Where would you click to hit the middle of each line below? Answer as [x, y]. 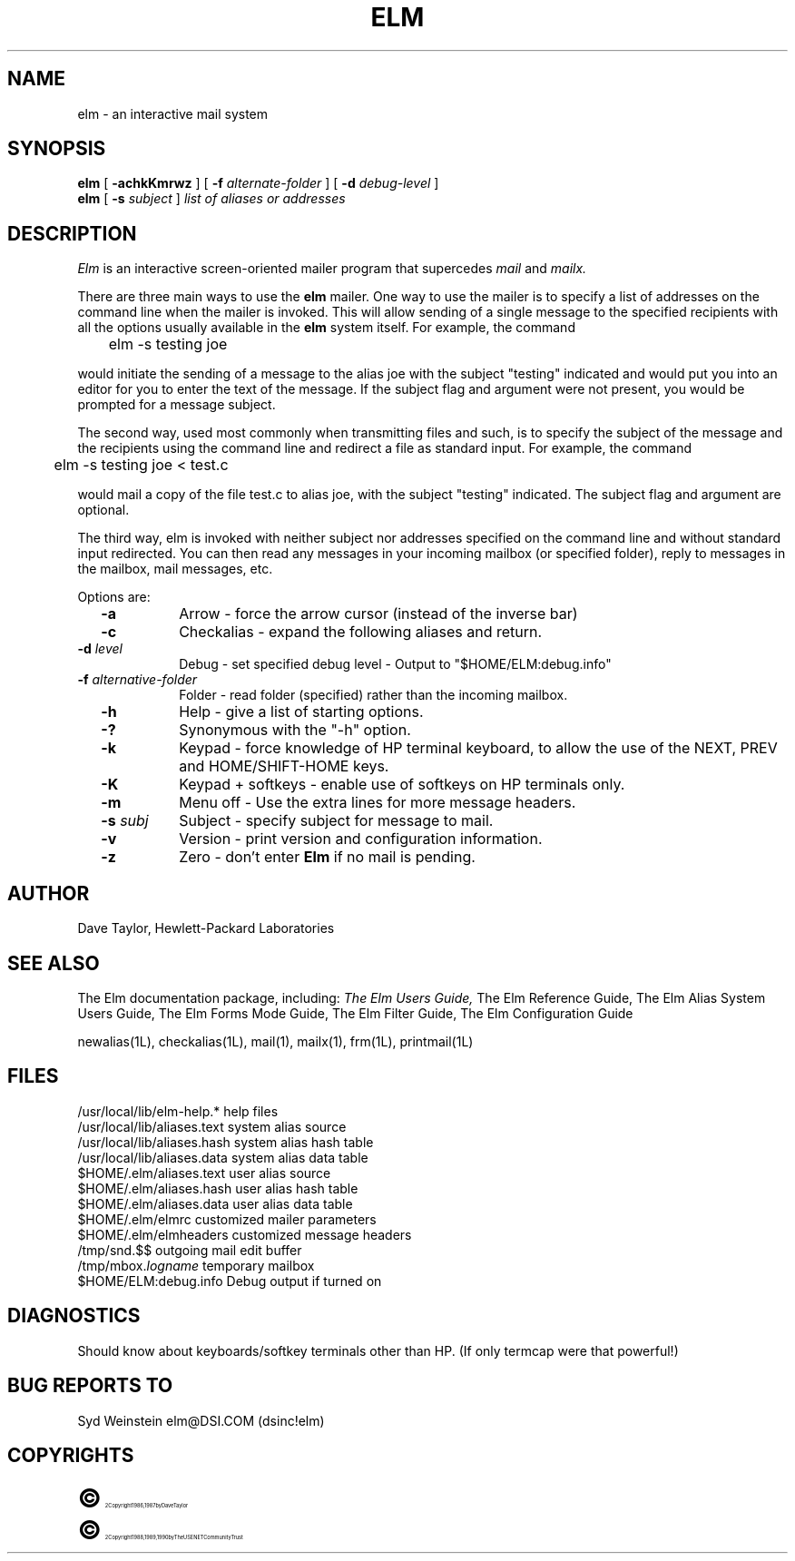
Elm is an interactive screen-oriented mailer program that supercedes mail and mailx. [332, 269]
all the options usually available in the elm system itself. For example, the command [326, 328]
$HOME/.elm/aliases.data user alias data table [215, 1203]
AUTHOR [49, 893]
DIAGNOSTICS [74, 1316]
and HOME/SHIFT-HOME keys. [284, 766]
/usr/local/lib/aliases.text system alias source [212, 1126]
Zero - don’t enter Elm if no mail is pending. [327, 857]
